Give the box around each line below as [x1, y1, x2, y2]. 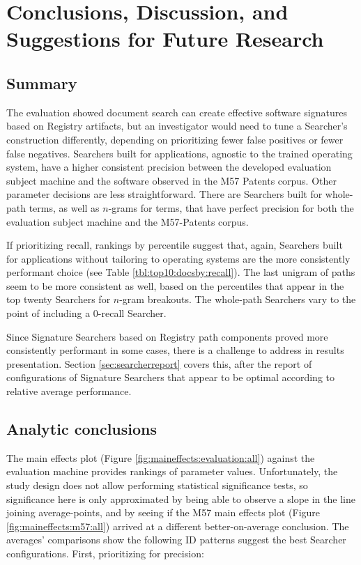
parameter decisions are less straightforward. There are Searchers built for [6, 187, 323, 201]
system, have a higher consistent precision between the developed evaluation [6, 160, 332, 174]
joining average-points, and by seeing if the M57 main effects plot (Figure [6, 505, 321, 520]
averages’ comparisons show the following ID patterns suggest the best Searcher [6, 532, 346, 547]
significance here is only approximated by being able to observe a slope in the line [6, 491, 355, 506]
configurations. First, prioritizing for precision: [6, 546, 204, 560]
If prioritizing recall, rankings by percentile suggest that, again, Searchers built [6, 238, 343, 252]
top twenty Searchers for [6, 292, 111, 307]
